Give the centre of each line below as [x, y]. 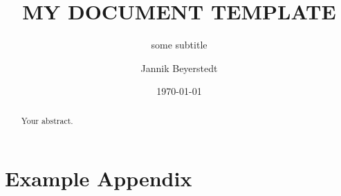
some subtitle [179, 45]
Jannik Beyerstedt [179, 68]
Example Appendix [99, 178]
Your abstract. [47, 120]
